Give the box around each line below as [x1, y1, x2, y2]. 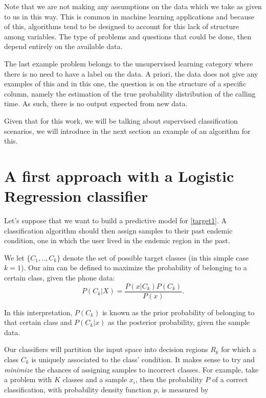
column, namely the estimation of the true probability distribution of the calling [4, 88, 256, 99]
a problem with [4, 374, 52, 385]
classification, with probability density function [4, 384, 151, 394]
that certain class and [4, 317, 72, 327]
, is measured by [157, 384, 209, 394]
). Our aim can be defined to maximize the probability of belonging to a [20, 262, 247, 273]
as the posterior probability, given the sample [108, 317, 250, 327]
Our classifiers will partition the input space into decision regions [4, 344, 208, 355]
